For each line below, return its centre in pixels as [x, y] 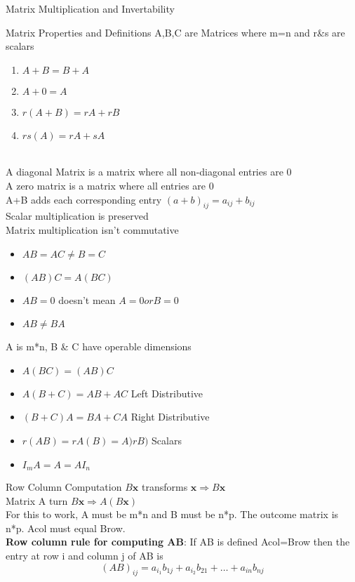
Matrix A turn [37, 500]
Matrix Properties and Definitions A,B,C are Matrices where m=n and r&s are [175, 32]
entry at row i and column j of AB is [85, 555]
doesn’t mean [87, 299]
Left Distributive [167, 393]
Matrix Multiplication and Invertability [90, 8]
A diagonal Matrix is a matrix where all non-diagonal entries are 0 [149, 172]
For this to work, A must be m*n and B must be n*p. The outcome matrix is [172, 514]
